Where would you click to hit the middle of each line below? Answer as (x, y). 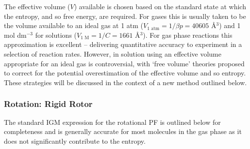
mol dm (15, 35)
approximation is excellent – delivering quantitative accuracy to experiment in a (123, 44)
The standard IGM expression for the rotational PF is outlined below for (112, 122)
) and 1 (230, 25)
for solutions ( (56, 35)
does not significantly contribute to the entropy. (75, 141)
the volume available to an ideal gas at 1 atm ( (74, 25)
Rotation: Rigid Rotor (48, 104)
